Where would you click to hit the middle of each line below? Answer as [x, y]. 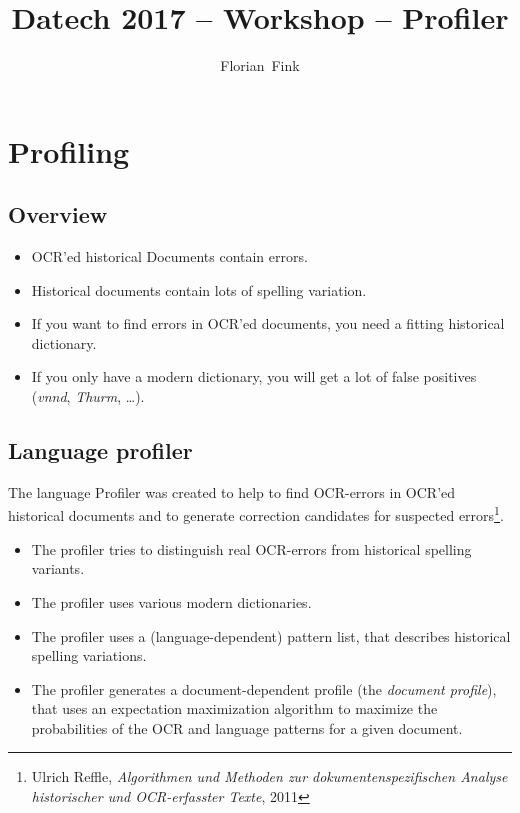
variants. [58, 568]
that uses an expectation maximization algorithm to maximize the [234, 708]
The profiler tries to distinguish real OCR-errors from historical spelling [251, 548]
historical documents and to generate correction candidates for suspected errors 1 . [256, 514]
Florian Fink [260, 65]
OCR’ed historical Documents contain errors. [169, 256]
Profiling [69, 150]
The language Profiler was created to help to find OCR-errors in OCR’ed [232, 491]
